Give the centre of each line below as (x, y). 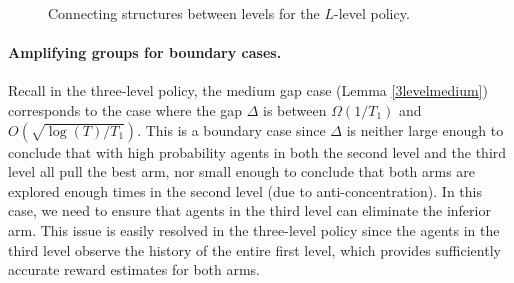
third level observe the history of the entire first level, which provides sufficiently (254, 249)
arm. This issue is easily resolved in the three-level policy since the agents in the (254, 229)
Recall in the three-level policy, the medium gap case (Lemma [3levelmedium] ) (248, 90)
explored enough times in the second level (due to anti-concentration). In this (245, 190)
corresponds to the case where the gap (125, 109)
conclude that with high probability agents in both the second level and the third (257, 151)
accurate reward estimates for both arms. (134, 269)
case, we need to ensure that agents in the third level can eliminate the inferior (249, 210)
